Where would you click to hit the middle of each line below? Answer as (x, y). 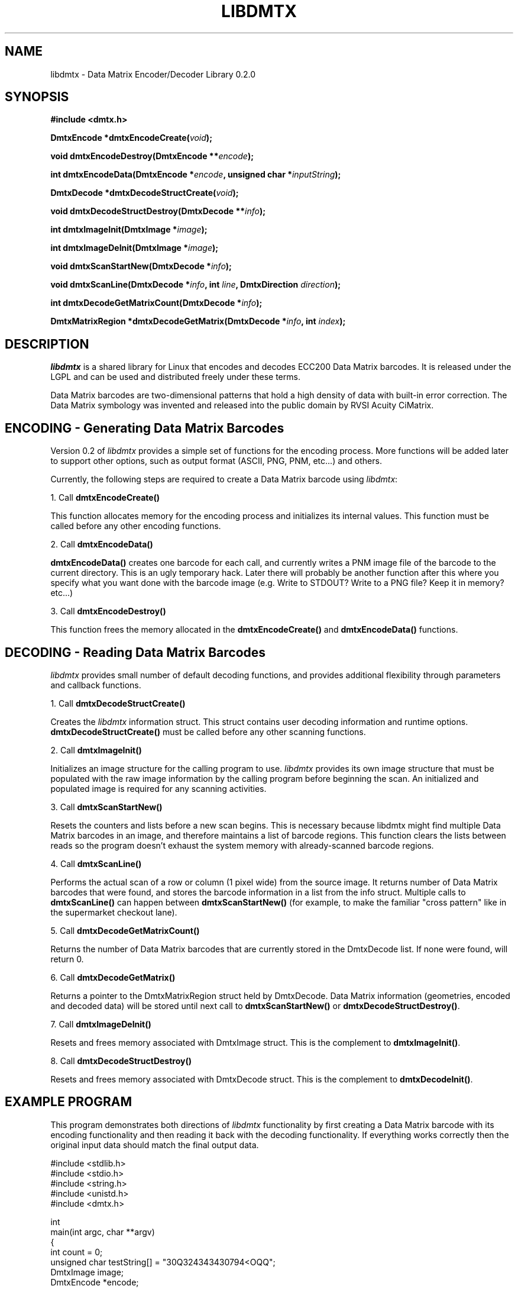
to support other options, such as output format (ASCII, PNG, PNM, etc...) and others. (216, 461)
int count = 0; (77, 1252)
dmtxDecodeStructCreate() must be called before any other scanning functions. (208, 731)
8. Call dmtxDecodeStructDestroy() (121, 1061)
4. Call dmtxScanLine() (96, 863)
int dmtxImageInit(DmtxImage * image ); (129, 230)
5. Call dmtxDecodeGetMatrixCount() (125, 930)
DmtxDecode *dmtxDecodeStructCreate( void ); (145, 193)
